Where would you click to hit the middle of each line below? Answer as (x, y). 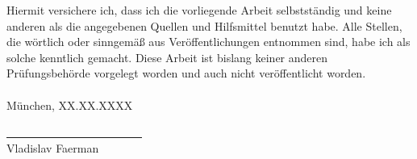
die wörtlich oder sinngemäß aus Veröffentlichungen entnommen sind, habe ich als (208, 42)
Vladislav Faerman (53, 147)
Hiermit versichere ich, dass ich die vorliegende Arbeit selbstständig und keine (199, 10)
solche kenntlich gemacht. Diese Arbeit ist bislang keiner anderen (167, 57)
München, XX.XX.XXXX (70, 105)
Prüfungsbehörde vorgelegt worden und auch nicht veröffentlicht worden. (186, 73)
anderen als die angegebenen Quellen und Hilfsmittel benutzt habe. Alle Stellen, (204, 25)
